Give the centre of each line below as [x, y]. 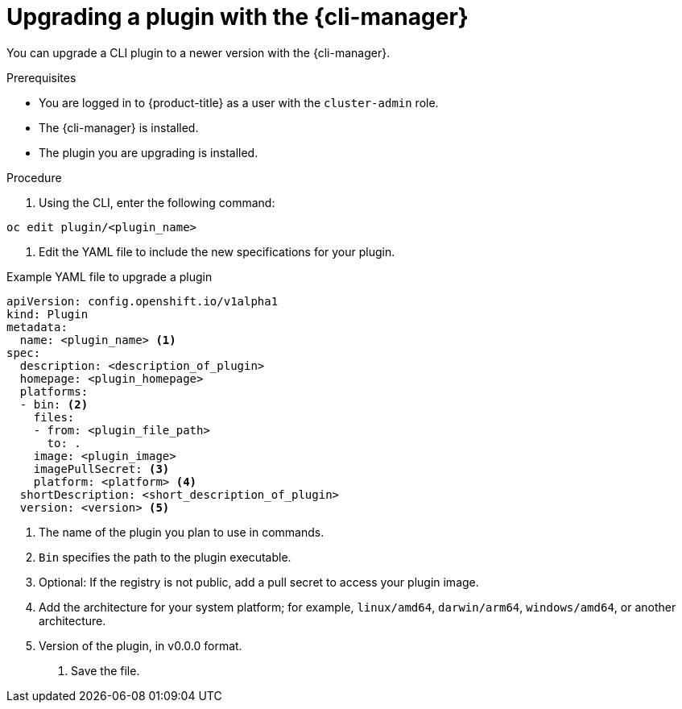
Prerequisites [41, 77]
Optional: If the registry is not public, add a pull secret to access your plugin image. [259, 582]
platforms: [54, 391]
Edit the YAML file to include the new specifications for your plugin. [217, 251]
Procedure [34, 177]
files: [54, 417]
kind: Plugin [48, 314]
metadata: [37, 327]
